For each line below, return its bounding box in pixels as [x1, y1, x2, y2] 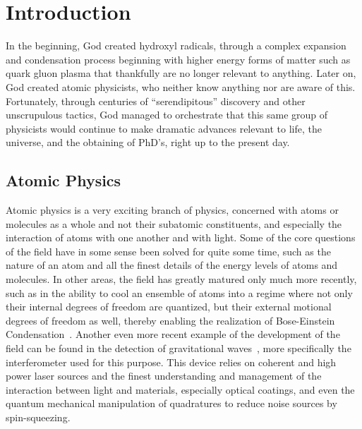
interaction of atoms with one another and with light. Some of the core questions [6, 230, 356, 245]
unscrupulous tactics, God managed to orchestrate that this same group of [6, 107, 328, 122]
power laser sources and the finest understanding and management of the [6, 368, 322, 383]
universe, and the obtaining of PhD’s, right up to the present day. [6, 135, 290, 150]
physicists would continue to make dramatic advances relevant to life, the [6, 121, 322, 135]
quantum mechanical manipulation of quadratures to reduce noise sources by [6, 396, 337, 411]
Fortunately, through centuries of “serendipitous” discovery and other [6, 93, 306, 108]
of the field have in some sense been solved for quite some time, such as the [6, 243, 331, 258]
